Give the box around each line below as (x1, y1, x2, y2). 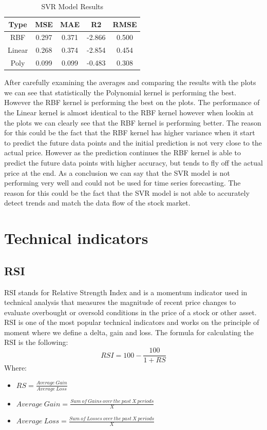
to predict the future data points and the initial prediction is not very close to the (4, 137, 262, 148)
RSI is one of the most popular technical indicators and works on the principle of (4, 317, 259, 327)
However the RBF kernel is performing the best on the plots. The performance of (4, 97, 260, 108)
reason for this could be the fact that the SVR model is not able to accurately (4, 187, 250, 198)
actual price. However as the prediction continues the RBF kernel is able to (4, 147, 241, 158)
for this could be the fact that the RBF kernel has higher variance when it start (4, 127, 255, 138)
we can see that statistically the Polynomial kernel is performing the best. (4, 87, 237, 97)
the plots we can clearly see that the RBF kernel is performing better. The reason (4, 117, 261, 128)
